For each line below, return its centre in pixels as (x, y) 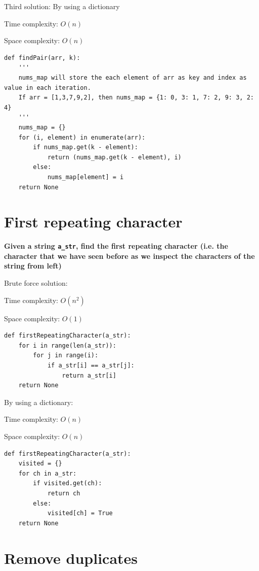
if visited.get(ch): (68, 483)
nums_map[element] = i (85, 177)
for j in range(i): (66, 356)
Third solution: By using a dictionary (62, 6)
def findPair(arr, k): (42, 58)
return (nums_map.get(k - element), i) (114, 157)
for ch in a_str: (48, 473)
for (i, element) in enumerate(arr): (82, 137)
